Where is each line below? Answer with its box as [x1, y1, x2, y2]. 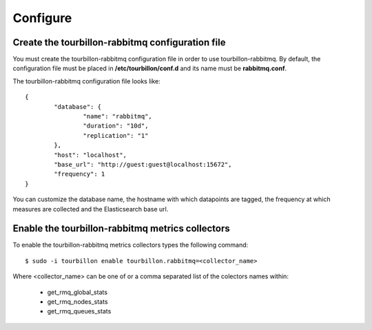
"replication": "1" [83, 132, 149, 139]
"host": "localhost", [54, 151, 127, 158]
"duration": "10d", [83, 122, 149, 130]
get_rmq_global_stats [47, 288, 108, 296]
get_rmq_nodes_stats [47, 298, 108, 306]
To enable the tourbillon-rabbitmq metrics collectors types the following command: [12, 241, 249, 249]
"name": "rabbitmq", [83, 112, 153, 121]
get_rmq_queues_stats [47, 307, 112, 316]
